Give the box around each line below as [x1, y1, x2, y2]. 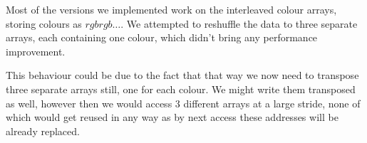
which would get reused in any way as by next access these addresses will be [6, 110, 338, 125]
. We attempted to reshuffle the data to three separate [120, 16, 358, 31]
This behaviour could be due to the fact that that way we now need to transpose [6, 68, 359, 83]
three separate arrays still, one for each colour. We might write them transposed [6, 81, 356, 96]
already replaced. [6, 123, 80, 138]
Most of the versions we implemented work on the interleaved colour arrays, [6, 2, 337, 16]
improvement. [6, 43, 66, 58]
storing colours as [6, 16, 82, 31]
